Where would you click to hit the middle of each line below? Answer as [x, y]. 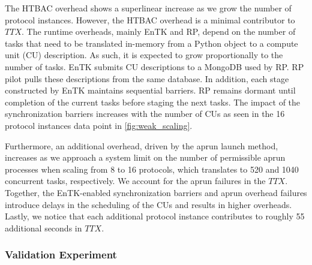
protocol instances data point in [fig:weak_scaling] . [99, 125]
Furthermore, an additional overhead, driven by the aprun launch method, [142, 145]
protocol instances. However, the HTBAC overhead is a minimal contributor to [150, 19]
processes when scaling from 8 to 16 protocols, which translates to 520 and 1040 [152, 169]
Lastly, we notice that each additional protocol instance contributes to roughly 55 [155, 216]
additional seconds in [43, 228]
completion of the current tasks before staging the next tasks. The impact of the [153, 102]
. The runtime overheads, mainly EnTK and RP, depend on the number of [158, 31]
